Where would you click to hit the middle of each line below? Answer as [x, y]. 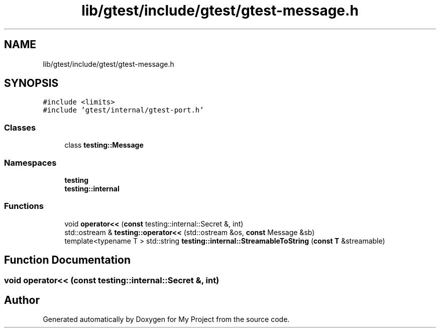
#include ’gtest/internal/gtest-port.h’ [123, 110]
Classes [20, 127]
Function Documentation [67, 260]
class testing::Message [104, 145]
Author [22, 300]
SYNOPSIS [31, 83]
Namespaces [30, 162]
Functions [24, 206]
